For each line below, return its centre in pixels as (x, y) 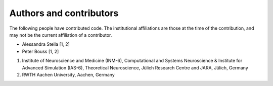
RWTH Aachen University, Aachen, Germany (68, 74)
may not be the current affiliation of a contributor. (61, 35)
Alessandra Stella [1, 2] (46, 44)
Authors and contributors (64, 13)
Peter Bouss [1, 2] (40, 51)
